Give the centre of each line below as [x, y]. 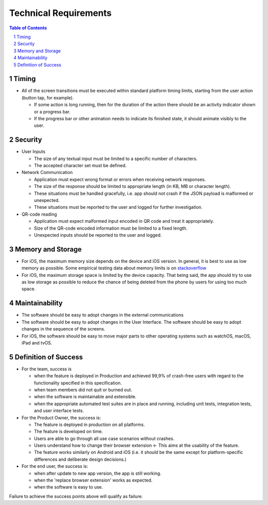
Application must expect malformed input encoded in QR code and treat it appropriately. [124, 221]
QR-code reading [39, 214]
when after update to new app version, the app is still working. [98, 473]
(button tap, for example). [48, 97]
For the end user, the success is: [55, 466]
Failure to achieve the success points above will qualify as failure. [76, 496]
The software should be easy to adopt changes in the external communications [102, 315]
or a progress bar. [52, 111]
